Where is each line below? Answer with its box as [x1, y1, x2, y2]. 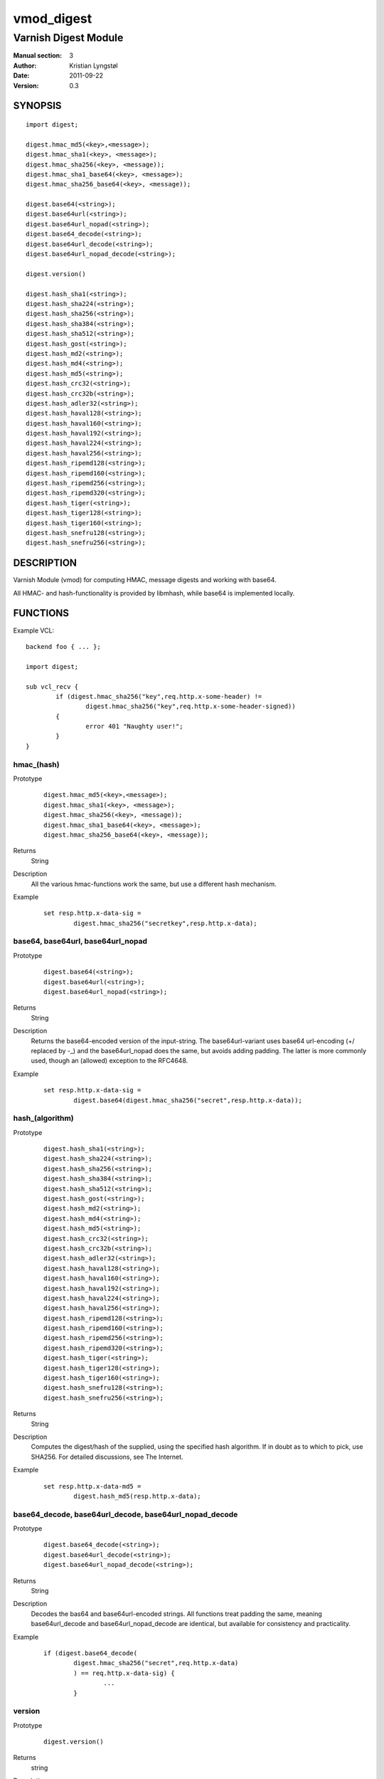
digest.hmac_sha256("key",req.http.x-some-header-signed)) [85, 702, 296, 711]
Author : [13, 61, 37, 70]
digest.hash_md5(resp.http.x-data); [73, 1492, 202, 1500]
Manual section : [13, 51, 63, 60]
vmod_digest [13, 11, 92, 26]
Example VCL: [13, 626, 55, 635]
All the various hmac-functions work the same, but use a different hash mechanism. [31, 880, 277, 888]
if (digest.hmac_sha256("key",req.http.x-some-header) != [55, 692, 262, 700]
